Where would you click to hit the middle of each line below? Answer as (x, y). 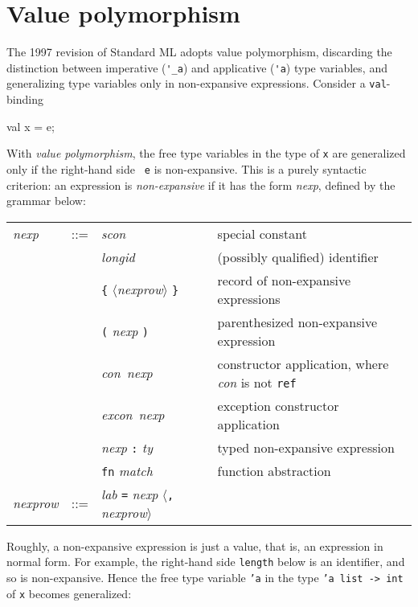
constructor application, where (303, 363)
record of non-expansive (284, 280)
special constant (262, 233)
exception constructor (278, 405)
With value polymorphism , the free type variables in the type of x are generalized (206, 153)
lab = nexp (130, 494)
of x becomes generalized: (69, 593)
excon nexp (133, 415)
